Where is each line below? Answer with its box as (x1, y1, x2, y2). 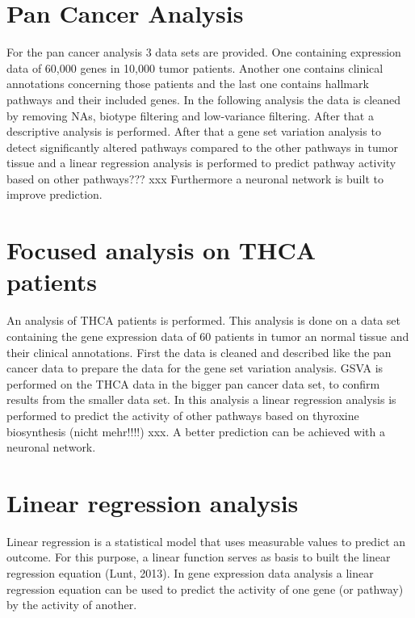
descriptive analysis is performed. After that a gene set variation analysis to (6, 123, 381, 140)
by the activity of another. (6, 596, 137, 613)
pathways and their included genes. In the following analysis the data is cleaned (6, 90, 401, 107)
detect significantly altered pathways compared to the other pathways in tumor (6, 138, 398, 155)
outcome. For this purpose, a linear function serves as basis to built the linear (6, 549, 391, 565)
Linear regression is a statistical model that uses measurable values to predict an (6, 532, 406, 549)
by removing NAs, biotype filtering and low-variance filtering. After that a (6, 107, 374, 124)
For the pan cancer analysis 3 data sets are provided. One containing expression (6, 44, 401, 61)
